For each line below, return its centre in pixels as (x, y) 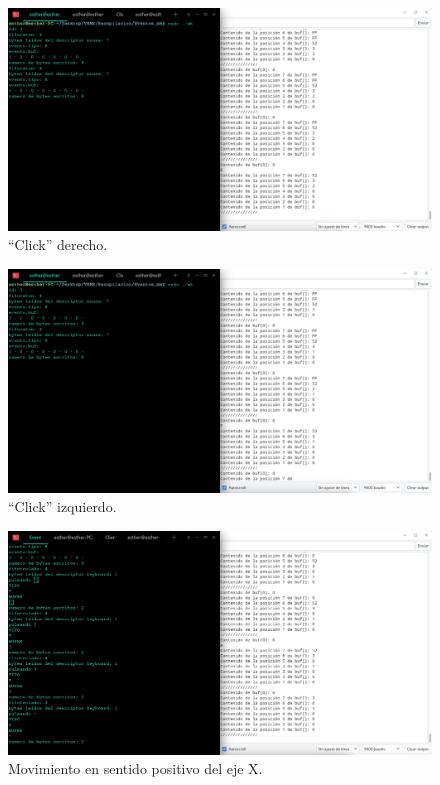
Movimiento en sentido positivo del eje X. (135, 768)
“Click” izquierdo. (62, 506)
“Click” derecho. (58, 244)
